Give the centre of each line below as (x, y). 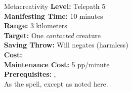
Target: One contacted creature (52, 35)
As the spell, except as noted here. (56, 83)
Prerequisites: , (30, 74)
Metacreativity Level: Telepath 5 (55, 6)
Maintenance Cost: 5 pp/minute (57, 64)
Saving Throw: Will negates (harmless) (66, 45)
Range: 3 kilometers (36, 25)
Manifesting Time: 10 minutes (54, 16)
